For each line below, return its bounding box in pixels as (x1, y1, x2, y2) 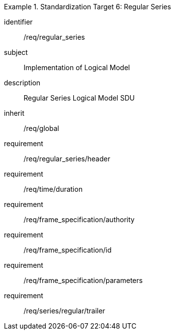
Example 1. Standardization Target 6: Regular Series (4, 2, 171, 11)
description (4, 78, 41, 87)
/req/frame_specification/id (24, 246, 112, 254)
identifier (4, 18, 33, 26)
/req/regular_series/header (24, 154, 111, 163)
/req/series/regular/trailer (24, 307, 105, 315)
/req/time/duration (24, 185, 83, 193)
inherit (4, 109, 25, 117)
